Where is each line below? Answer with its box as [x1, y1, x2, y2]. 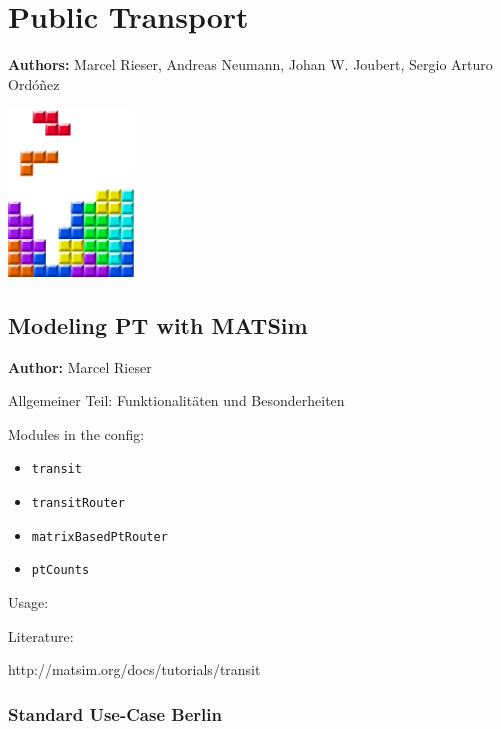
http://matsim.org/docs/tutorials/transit [8, 659, 261, 680]
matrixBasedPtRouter [31, 529, 168, 544]
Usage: [8, 592, 49, 613]
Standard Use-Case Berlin [8, 701, 222, 726]
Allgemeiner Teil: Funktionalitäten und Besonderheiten [8, 390, 345, 411]
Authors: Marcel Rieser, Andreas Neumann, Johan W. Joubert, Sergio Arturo [8, 54, 493, 75]
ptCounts [31, 563, 90, 578]
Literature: [8, 625, 74, 646]
